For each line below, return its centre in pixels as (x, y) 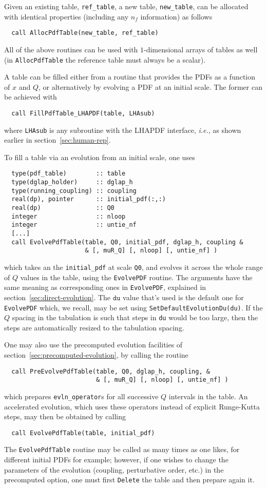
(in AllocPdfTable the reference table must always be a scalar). (105, 59)
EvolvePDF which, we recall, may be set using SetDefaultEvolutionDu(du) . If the (133, 307)
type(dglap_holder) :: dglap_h (72, 182)
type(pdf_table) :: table (69, 174)
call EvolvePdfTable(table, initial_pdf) (83, 433)
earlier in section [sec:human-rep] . (58, 140)
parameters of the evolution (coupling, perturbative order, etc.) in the (114, 469)
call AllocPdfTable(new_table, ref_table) (85, 33)
